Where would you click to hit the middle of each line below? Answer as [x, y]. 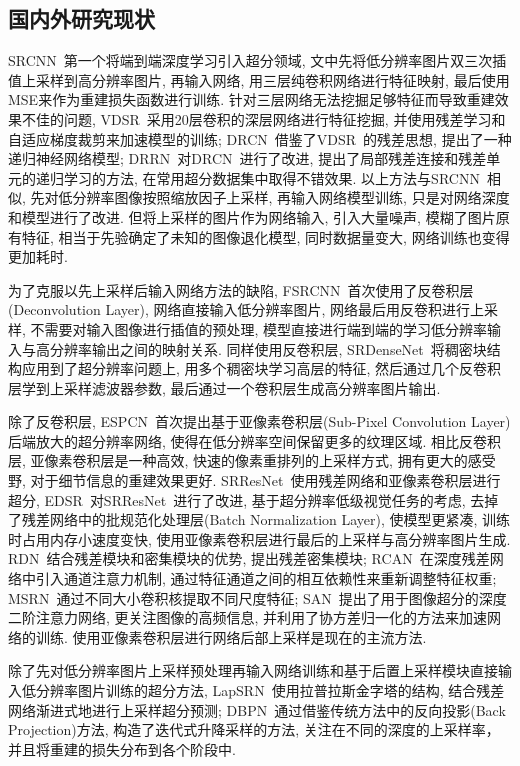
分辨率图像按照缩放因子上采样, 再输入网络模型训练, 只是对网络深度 [291, 197]
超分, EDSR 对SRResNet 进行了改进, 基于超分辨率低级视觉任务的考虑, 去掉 [253, 499]
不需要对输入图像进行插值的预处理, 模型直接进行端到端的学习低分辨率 [259, 328]
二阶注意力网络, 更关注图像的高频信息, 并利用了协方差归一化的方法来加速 [248, 617]
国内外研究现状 [81, 18]
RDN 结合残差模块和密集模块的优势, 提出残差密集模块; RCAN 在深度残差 [249, 558]
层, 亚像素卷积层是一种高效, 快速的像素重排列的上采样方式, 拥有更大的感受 [252, 460]
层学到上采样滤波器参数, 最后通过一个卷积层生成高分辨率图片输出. [224, 387]
